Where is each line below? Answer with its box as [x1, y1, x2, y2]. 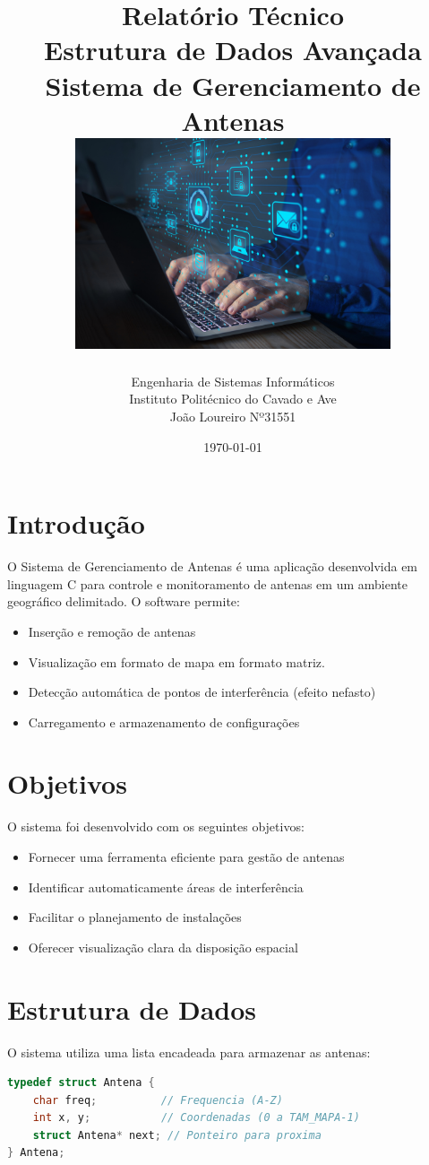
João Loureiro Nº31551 [169, 407, 296, 426]
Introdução [7, 505, 145, 542]
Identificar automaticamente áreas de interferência [28, 877, 304, 896]
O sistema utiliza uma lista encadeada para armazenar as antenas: [7, 1042, 371, 1061]
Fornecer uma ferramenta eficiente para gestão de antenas [28, 848, 345, 866]
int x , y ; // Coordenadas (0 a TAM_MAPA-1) [32, 1111, 360, 1125]
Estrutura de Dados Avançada [44, 31, 422, 68]
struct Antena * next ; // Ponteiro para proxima [32, 1128, 322, 1142]
